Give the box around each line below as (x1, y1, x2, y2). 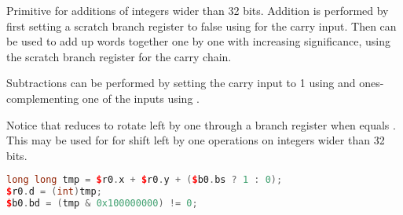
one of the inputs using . (82, 89, 200, 106)
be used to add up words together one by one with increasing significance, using (6, 33, 390, 49)
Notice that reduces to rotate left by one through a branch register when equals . (6, 116, 396, 133)
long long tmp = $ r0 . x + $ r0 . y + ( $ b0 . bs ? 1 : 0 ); (6, 174, 283, 186)
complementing (6, 89, 79, 106)
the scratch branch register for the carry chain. (6, 48, 232, 64)
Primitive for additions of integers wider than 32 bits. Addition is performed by (6, 2, 389, 18)
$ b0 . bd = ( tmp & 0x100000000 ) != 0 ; (6, 198, 198, 210)
